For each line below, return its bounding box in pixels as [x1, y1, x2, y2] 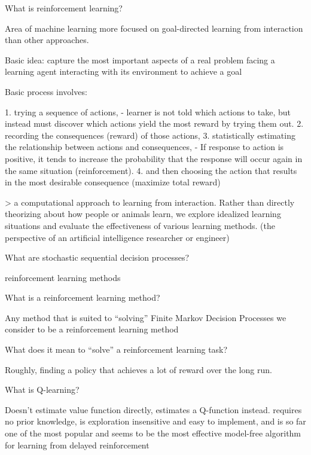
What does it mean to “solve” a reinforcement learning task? [5, 343, 228, 356]
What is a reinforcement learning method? [5, 291, 160, 304]
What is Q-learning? [5, 383, 80, 396]
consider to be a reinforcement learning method [5, 323, 179, 335]
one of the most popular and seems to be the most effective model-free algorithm [5, 427, 301, 439]
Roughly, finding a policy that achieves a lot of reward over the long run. [5, 363, 272, 375]
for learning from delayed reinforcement [5, 438, 150, 451]
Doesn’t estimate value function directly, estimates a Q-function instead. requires [5, 403, 302, 416]
